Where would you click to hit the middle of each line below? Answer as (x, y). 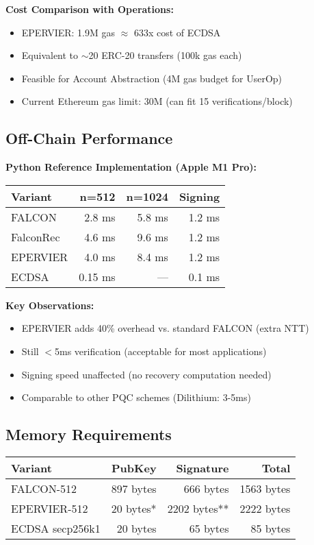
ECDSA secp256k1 (56, 528)
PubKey (134, 468)
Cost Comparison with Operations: (90, 9)
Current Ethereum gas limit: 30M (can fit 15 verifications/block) (157, 101)
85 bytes (271, 528)
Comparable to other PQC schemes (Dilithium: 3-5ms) (136, 397)
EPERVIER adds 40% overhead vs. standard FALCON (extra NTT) (165, 328)
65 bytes (209, 528)
